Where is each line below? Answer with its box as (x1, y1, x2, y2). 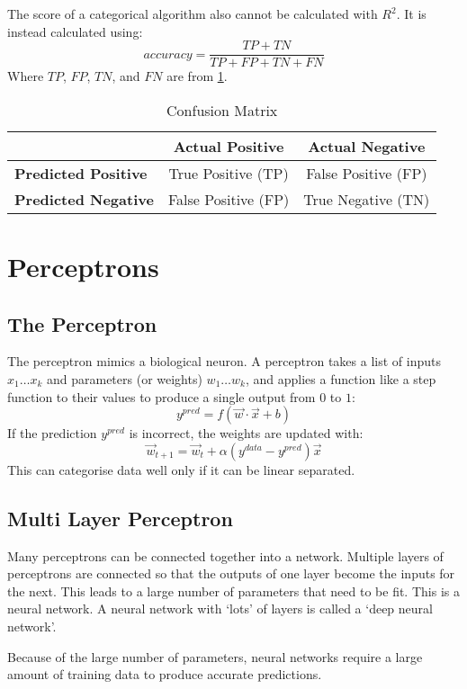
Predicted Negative (14, 188, 154, 210)
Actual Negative (308, 135, 426, 157)
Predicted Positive (14, 162, 148, 183)
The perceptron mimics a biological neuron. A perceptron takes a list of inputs (7, 352, 441, 371)
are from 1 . (166, 67, 228, 85)
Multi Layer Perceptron (7, 504, 233, 532)
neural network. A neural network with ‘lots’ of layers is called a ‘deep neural (7, 599, 433, 618)
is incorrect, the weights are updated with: (129, 424, 364, 443)
